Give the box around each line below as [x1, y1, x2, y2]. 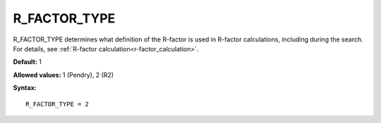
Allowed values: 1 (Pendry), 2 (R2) [13, 70, 114, 79]
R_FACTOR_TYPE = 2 [25, 100, 90, 108]
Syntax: [13, 84, 37, 92]
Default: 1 [13, 58, 42, 66]
